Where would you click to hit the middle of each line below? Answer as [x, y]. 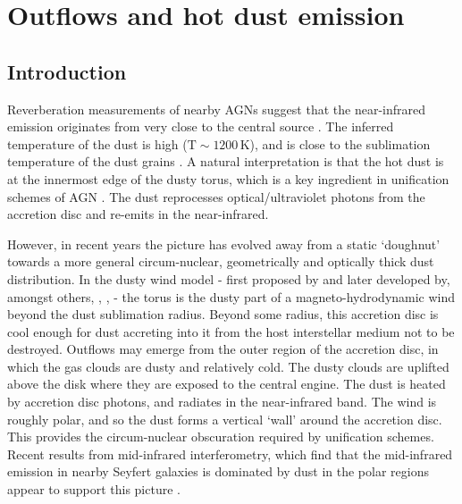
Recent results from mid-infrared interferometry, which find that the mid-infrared [230, 454]
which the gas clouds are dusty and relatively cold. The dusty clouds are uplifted [228, 366]
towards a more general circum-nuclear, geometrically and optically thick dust [221, 261]
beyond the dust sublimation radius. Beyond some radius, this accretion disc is [223, 314]
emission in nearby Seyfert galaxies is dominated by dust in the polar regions [218, 471]
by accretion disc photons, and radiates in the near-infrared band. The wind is [222, 402]
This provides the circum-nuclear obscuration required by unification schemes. [221, 437]
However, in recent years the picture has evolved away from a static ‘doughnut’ [224, 244]
